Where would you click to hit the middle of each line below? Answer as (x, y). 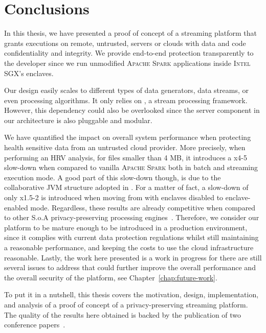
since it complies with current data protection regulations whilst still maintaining (131, 237)
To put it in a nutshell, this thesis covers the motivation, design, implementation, (131, 294)
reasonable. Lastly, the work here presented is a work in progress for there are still (133, 257)
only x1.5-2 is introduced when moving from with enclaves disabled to (114, 197)
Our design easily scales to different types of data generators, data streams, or (126, 90)
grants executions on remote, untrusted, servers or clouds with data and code (125, 43)
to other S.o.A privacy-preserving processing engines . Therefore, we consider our (132, 217)
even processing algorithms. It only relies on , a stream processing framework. (126, 100)
